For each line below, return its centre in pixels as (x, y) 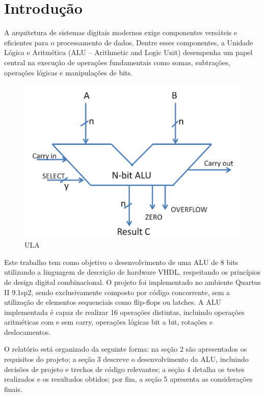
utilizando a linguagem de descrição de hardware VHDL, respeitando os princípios (132, 272)
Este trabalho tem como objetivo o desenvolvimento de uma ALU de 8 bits (121, 262)
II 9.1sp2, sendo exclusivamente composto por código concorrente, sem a (117, 292)
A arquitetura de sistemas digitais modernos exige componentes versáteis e (121, 32)
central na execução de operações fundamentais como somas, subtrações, (117, 62)
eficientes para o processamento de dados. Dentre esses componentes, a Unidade (129, 42)
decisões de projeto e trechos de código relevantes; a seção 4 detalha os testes (124, 369)
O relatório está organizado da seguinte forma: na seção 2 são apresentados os (126, 349)
